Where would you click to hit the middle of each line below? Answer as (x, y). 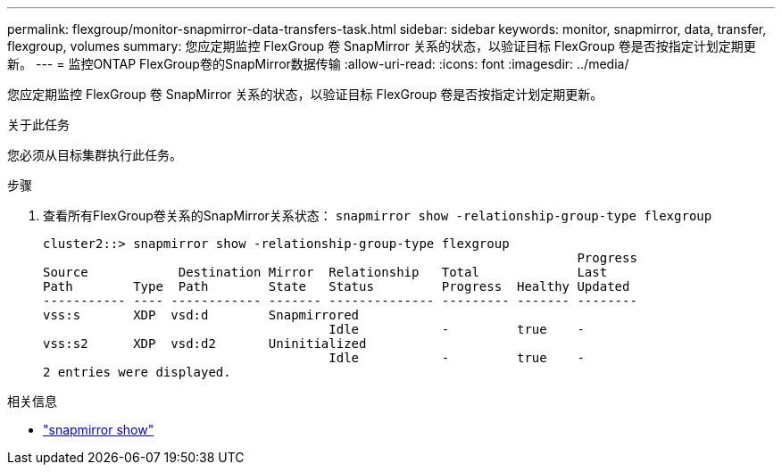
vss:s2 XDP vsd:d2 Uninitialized (205, 344)
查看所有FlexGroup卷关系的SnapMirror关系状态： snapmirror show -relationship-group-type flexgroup (378, 215)
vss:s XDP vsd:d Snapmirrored (201, 315)
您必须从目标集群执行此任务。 (95, 155)
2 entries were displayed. (137, 372)
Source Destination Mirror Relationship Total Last (325, 272)
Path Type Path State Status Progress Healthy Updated (337, 286)
